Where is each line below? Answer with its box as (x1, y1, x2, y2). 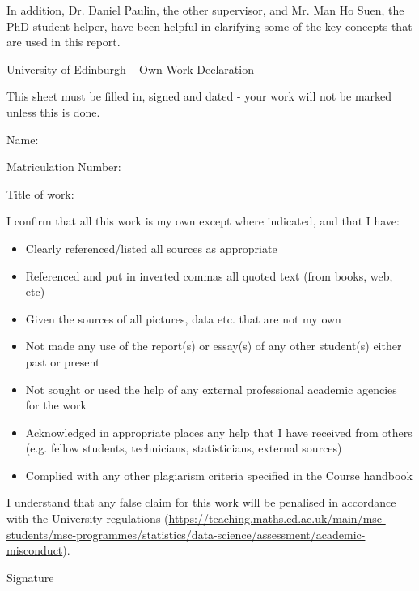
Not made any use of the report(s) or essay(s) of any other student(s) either (25, 337, 402, 354)
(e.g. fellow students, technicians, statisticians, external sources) (25, 439, 342, 456)
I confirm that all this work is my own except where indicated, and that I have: (6, 212, 400, 229)
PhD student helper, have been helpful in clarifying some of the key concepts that (6, 17, 413, 34)
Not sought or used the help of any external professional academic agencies (25, 380, 397, 397)
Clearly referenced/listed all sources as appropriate (25, 239, 277, 256)
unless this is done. (6, 103, 100, 120)
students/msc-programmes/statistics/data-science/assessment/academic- (6, 525, 366, 542)
